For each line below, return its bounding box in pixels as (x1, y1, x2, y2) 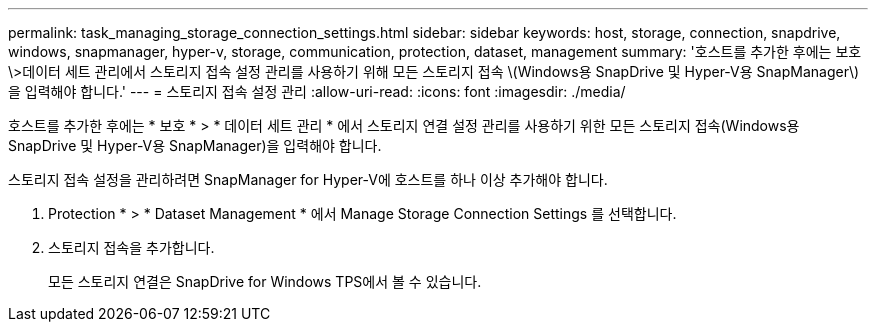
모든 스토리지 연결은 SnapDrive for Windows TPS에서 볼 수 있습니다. (48, 273, 482, 290)
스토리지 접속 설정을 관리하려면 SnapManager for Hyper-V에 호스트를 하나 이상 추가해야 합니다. (8, 171, 608, 188)
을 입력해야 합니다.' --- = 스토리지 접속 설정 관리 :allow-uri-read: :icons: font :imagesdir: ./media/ (8, 83, 626, 100)
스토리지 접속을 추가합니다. (48, 239, 215, 256)
